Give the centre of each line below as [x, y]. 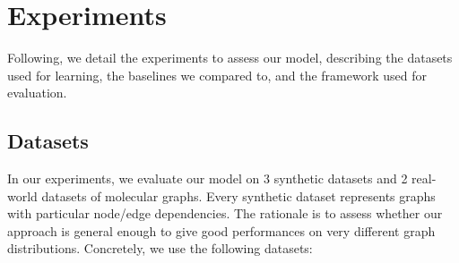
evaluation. [37, 93]
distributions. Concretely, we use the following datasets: [160, 248]
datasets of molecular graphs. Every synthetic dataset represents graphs [238, 195]
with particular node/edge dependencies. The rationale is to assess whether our [225, 213]
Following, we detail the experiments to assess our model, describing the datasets [230, 58]
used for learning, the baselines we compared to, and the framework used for [217, 75]
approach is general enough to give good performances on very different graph [221, 230]
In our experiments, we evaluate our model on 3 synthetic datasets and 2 [208, 178]
